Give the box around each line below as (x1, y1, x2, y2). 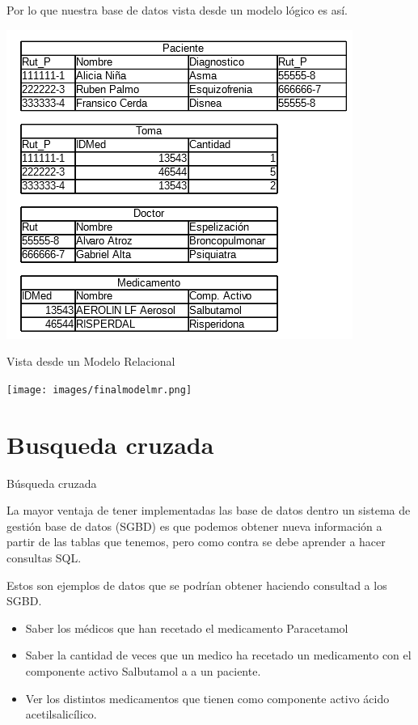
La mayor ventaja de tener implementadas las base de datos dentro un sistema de (6, 502, 411, 519)
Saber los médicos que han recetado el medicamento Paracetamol (25, 619, 348, 636)
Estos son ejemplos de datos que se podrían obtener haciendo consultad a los (6, 576, 387, 593)
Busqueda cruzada (6, 427, 214, 460)
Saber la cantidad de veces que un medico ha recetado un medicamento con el (25, 647, 412, 664)
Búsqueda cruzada (6, 474, 97, 491)
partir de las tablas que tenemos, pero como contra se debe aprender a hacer (6, 533, 386, 550)
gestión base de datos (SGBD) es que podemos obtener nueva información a (6, 517, 382, 534)
